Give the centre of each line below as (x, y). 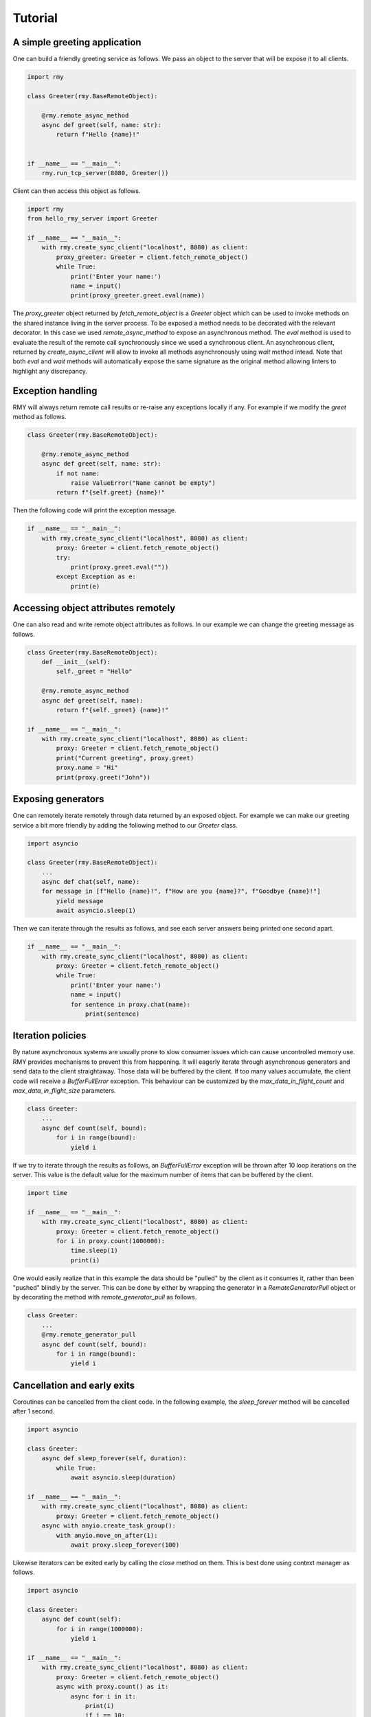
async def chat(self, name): (91, 882)
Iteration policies (49, 1036)
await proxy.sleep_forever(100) (125, 1545)
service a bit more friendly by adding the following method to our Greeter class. (125, 825)
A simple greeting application (77, 42)
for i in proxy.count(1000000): (110, 1241)
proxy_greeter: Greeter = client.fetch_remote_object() (152, 257)
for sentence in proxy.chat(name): (130, 1004)
